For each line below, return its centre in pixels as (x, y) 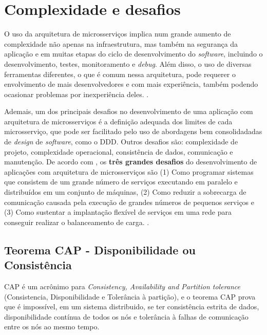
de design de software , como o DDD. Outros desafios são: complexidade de (121, 142)
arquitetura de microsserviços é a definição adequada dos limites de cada (118, 121)
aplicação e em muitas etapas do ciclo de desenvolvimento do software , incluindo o (133, 54)
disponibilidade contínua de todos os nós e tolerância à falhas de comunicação (126, 316)
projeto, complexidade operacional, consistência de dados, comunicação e (119, 151)
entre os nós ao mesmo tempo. (52, 327)
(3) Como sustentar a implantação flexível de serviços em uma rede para (118, 212)
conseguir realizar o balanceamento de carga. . (77, 222)
